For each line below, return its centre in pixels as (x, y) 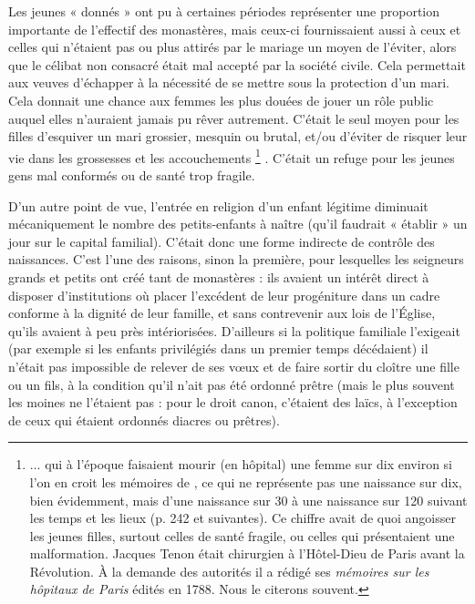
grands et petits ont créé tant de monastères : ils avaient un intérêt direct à (219, 276)
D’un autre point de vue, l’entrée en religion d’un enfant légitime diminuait (218, 205)
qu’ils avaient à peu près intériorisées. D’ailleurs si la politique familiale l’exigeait (234, 330)
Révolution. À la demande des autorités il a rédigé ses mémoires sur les (229, 571)
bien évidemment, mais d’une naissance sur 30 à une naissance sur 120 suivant (248, 500)
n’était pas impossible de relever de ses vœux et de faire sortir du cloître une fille (234, 366)
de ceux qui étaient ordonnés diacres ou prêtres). (144, 420)
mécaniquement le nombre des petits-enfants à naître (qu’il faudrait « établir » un (238, 224)
